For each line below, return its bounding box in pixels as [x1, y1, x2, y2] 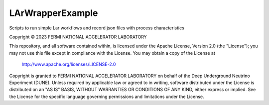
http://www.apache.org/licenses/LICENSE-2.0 [21, 61, 116, 67]
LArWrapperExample [9, 7, 98, 18]
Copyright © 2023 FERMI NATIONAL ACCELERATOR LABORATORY [9, 34, 147, 40]
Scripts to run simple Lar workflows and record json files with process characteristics [9, 25, 184, 31]
